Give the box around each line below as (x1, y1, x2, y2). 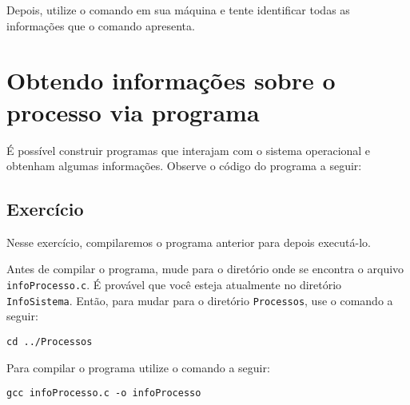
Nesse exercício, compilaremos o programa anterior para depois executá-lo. (6, 233, 371, 250)
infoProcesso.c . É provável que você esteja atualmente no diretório (6, 276, 342, 293)
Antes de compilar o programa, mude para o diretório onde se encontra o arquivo (6, 260, 404, 277)
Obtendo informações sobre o (6, 64, 336, 97)
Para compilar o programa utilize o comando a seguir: (6, 359, 270, 375)
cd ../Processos (6, 336, 93, 347)
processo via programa (6, 95, 260, 128)
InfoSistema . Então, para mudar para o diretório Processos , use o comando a (6, 292, 393, 308)
